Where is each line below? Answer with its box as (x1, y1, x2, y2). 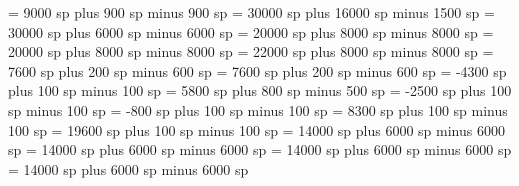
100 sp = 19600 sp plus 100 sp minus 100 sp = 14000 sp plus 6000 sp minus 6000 (8, 119, 505, 140)
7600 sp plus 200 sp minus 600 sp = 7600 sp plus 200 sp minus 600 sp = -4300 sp (8, 60, 507, 81)
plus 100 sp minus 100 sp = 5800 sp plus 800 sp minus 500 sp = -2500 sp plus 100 (8, 80, 512, 101)
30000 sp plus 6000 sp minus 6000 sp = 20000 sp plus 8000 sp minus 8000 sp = (8, 21, 494, 42)
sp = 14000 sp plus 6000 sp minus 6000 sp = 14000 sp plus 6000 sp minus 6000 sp (8, 139, 512, 160)
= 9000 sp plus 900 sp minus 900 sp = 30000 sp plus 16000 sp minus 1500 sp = (8, 2, 495, 22)
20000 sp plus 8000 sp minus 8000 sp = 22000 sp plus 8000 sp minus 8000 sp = (8, 41, 494, 62)
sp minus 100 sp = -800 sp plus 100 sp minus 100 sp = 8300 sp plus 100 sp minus (8, 99, 508, 120)
